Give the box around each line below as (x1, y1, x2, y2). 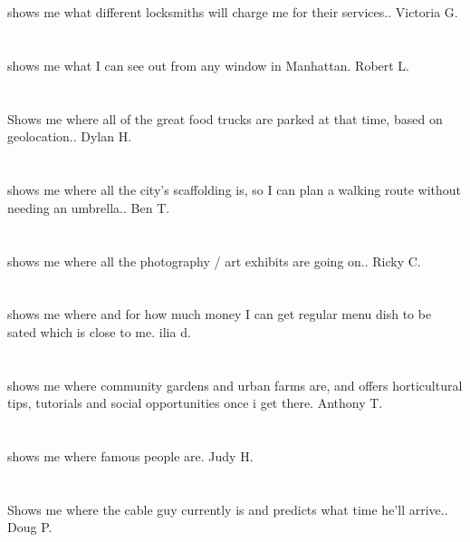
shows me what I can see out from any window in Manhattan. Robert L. (7, 55, 410, 74)
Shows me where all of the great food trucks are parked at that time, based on (7, 109, 443, 128)
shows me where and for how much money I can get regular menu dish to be (7, 305, 432, 324)
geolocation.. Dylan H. (7, 127, 132, 146)
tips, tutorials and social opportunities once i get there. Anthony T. (7, 393, 383, 412)
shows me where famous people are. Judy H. (7, 447, 254, 466)
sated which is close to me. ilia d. (7, 322, 191, 341)
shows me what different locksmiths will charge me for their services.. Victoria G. (7, 3, 458, 22)
